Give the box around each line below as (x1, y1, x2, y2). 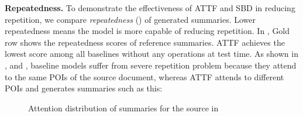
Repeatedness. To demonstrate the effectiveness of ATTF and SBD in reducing (5, 2, 295, 13)
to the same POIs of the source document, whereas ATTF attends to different (5, 70, 284, 83)
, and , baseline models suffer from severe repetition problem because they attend (5, 59, 297, 71)
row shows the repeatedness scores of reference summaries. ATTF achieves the (5, 36, 285, 48)
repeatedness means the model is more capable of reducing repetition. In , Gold (5, 25, 290, 37)
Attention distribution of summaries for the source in (28, 101, 219, 114)
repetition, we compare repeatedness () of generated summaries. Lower (5, 13, 256, 25)
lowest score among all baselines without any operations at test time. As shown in (5, 47, 298, 60)
